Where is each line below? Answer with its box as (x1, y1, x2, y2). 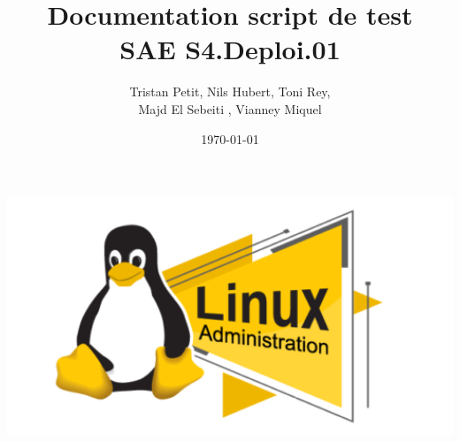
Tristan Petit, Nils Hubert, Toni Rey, (129, 82, 331, 101)
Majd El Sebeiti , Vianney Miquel (138, 99, 322, 118)
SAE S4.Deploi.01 (119, 31, 341, 67)
